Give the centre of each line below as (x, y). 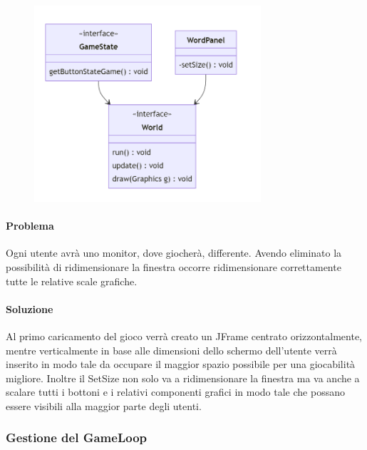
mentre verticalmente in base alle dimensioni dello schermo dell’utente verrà (171, 350)
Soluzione (30, 308)
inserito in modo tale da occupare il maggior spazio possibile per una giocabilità (181, 364)
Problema (30, 226)
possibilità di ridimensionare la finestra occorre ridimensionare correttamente (174, 266)
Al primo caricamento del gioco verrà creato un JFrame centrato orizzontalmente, (184, 336)
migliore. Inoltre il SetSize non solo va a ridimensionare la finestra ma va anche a (183, 378)
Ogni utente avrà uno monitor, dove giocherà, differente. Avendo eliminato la (174, 253)
